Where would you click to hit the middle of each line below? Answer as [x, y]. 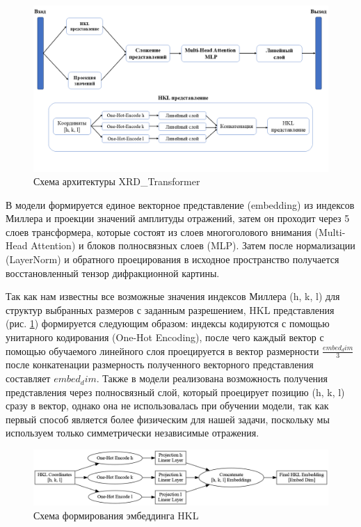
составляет [28, 378]
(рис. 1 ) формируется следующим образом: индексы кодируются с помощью [168, 323]
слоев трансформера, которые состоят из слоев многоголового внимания [159, 231]
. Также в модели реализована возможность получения [212, 378]
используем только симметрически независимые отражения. [133, 433]
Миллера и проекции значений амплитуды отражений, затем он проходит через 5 [178, 218]
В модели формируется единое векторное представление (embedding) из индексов [180, 204]
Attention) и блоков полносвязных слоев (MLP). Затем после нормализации [193, 245]
